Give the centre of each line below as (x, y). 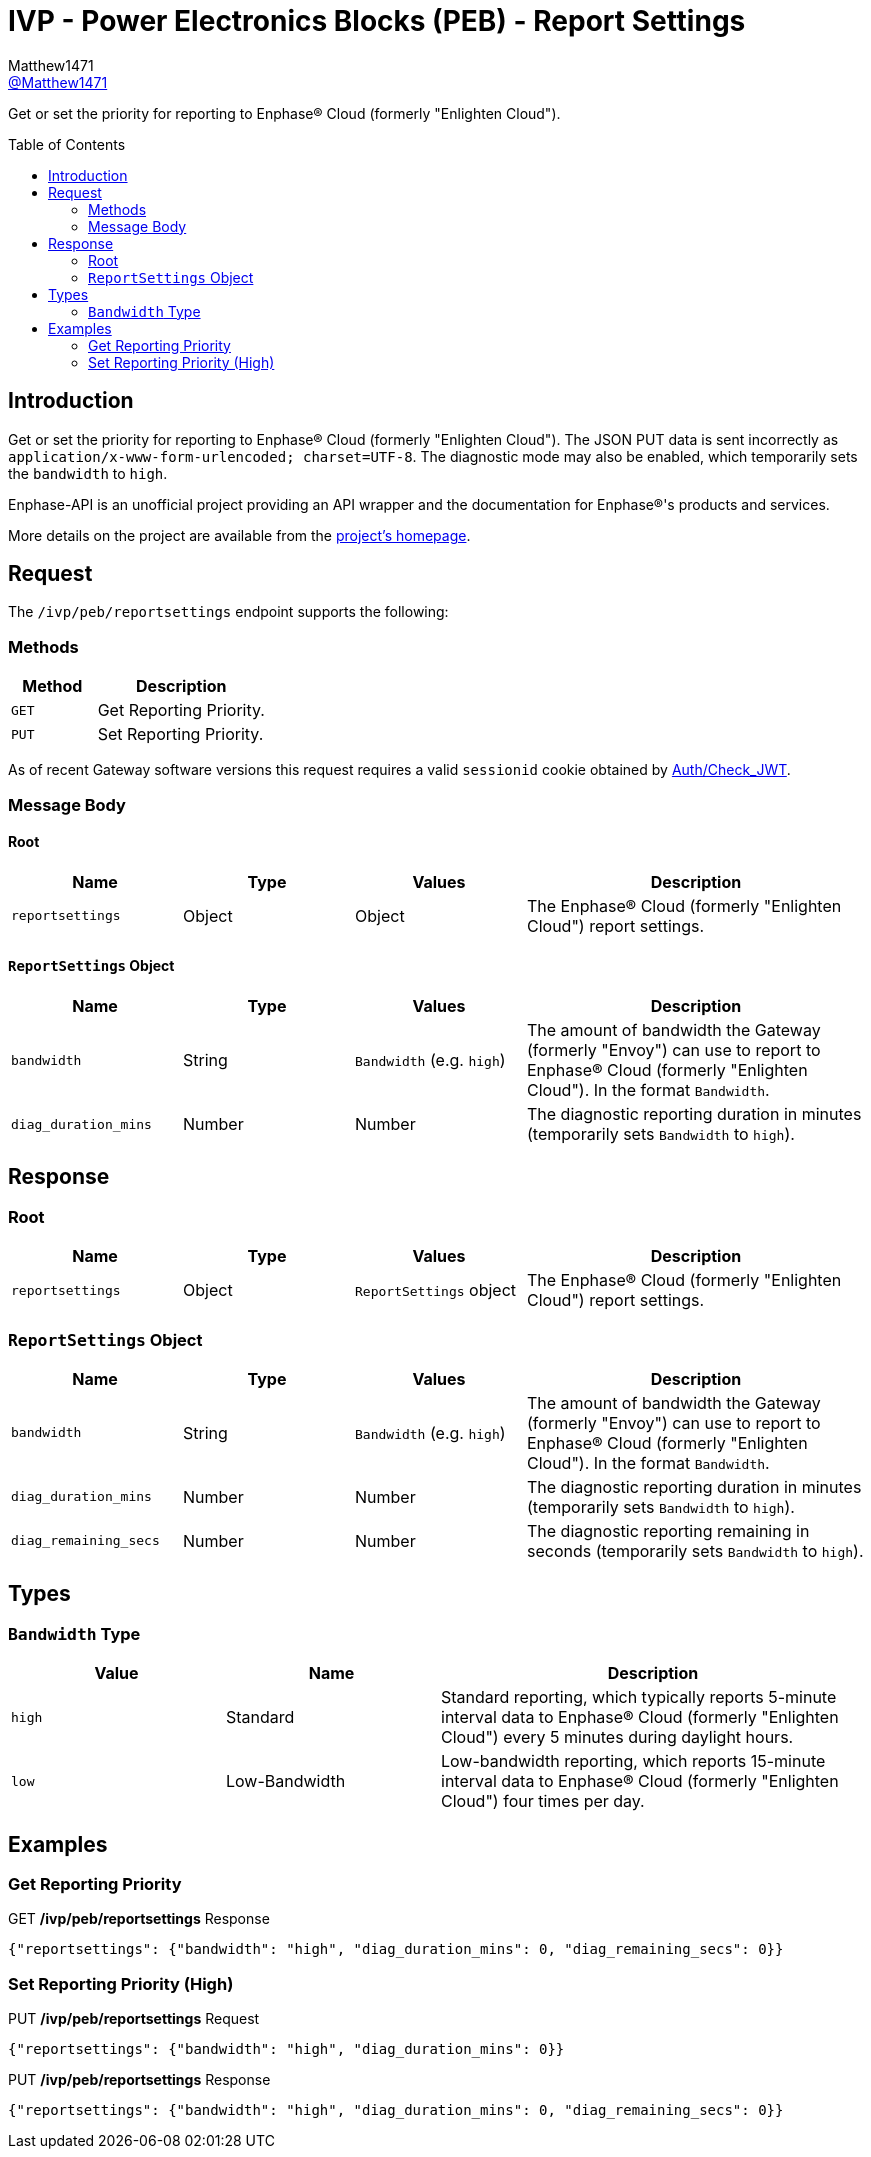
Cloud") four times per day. (543, 1801)
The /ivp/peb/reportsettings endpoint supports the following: (228, 612)
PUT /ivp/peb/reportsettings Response (139, 2080)
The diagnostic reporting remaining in (668, 1530)
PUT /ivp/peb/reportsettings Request (134, 2019)
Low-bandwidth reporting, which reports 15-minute (633, 1761)
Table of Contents (67, 144)
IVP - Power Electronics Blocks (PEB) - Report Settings (377, 21)
